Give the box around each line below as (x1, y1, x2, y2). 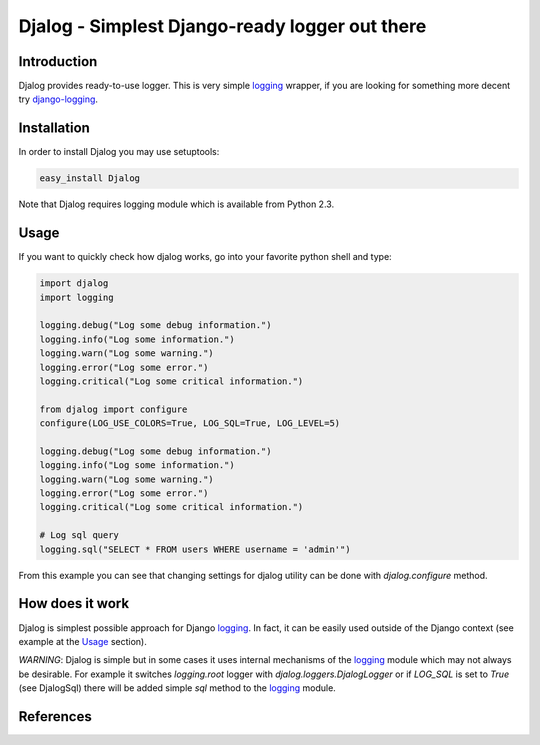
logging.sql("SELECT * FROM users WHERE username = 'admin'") (39, 543, 351, 555)
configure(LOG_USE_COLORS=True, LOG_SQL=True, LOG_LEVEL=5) (39, 418, 341, 429)
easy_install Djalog (39, 173, 140, 184)
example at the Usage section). (18, 635, 147, 647)
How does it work (18, 595, 130, 612)
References (18, 708, 92, 725)
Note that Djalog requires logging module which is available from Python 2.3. (18, 198, 335, 210)
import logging (39, 291, 114, 303)
